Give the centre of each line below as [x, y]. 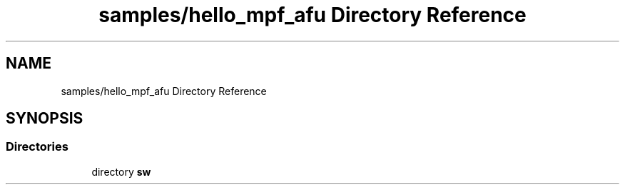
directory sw [121, 171]
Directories [37, 147]
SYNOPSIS [45, 119]
